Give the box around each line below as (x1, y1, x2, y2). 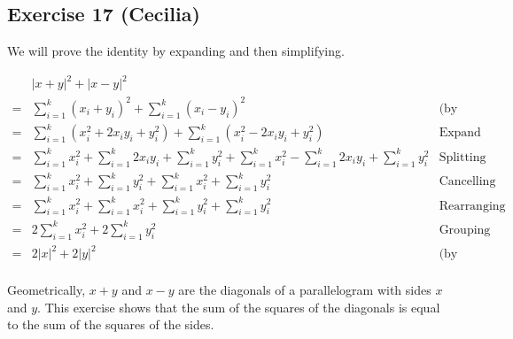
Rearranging (439, 199, 506, 212)
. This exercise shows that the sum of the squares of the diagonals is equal (37, 297, 440, 316)
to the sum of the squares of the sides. (7, 315, 214, 334)
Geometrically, (7, 281, 86, 299)
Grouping (439, 223, 491, 236)
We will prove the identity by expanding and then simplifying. (7, 42, 345, 60)
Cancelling (439, 175, 496, 189)
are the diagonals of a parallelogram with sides (178, 281, 431, 299)
